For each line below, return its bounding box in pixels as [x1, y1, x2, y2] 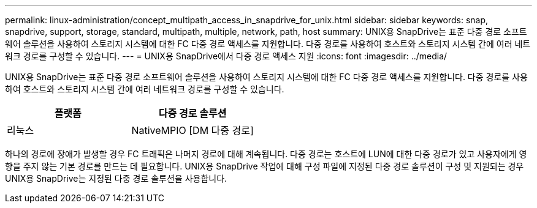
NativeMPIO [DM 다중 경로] [131, 124, 254, 136]
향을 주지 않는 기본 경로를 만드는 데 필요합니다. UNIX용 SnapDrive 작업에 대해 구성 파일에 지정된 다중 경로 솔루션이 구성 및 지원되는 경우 [5, 161, 524, 171]
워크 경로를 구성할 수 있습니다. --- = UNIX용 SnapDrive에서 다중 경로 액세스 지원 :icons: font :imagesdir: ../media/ [5, 51, 447, 61]
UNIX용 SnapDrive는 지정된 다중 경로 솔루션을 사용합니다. [5, 173, 227, 184]
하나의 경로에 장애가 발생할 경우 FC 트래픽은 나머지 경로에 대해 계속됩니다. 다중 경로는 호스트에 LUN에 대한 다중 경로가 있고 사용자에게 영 [5, 149, 527, 159]
